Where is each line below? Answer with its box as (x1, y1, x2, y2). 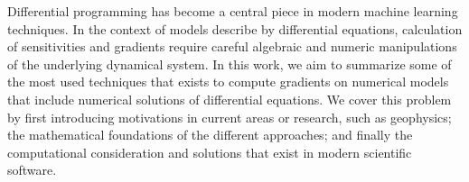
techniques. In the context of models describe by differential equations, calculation (7, 19, 463, 38)
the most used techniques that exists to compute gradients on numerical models (7, 72, 449, 91)
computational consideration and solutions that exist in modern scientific (7, 142, 412, 161)
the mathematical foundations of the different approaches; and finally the (7, 125, 413, 144)
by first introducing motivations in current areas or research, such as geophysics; (7, 107, 452, 126)
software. (7, 160, 57, 179)
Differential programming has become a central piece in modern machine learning (7, 2, 458, 20)
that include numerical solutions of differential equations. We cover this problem (7, 89, 452, 108)
